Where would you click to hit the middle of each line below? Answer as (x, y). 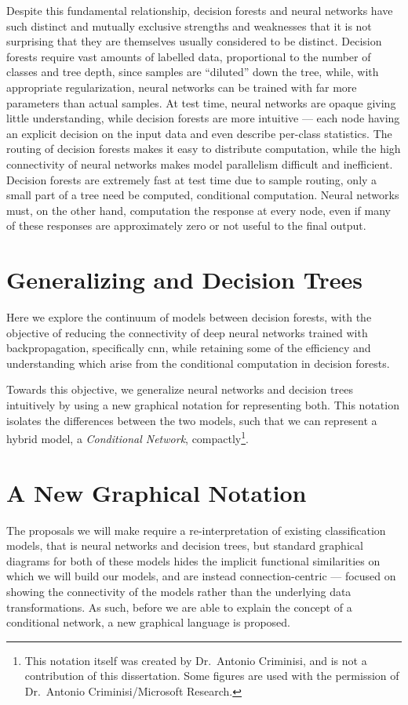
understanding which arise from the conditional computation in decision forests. (198, 363)
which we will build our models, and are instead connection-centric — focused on (201, 576)
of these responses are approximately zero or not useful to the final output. (186, 225)
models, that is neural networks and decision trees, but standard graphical (185, 545)
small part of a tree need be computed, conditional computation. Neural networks (203, 195)
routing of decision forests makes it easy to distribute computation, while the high (204, 149)
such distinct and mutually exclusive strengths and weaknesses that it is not (189, 25)
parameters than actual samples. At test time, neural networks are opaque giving (201, 102)
